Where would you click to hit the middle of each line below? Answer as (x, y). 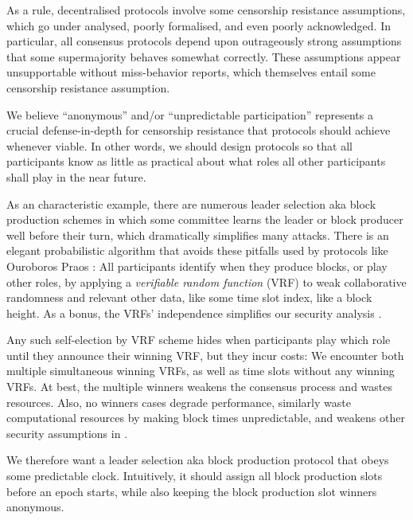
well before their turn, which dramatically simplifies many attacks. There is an (198, 235)
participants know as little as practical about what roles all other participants (196, 161)
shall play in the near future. (76, 176)
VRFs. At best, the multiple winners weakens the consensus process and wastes (200, 387)
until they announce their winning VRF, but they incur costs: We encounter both (205, 355)
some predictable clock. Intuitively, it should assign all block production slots (195, 476)
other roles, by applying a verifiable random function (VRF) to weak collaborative (206, 282)
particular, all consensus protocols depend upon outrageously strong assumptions (204, 41)
